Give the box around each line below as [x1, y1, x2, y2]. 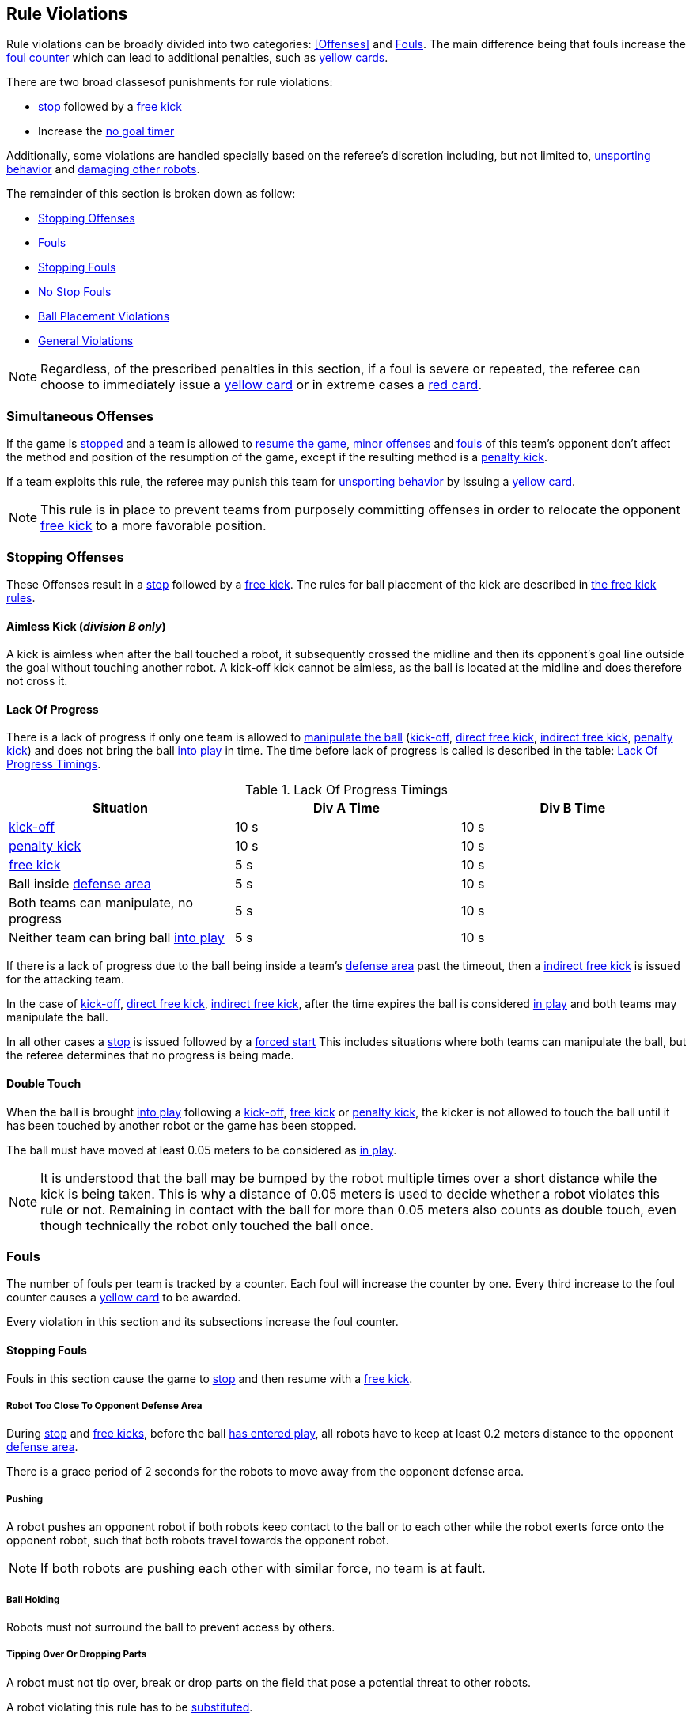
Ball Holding [6, 1593, 60, 1605]
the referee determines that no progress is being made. [6, 1048, 294, 1063]
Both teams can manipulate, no [9, 895, 194, 911]
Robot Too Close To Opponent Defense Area [6, 1400, 203, 1411]
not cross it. [6, 674, 68, 688]
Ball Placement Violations [38, 309, 170, 324]
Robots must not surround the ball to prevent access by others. [6, 1620, 335, 1634]
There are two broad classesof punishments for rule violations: [6, 75, 333, 89]
